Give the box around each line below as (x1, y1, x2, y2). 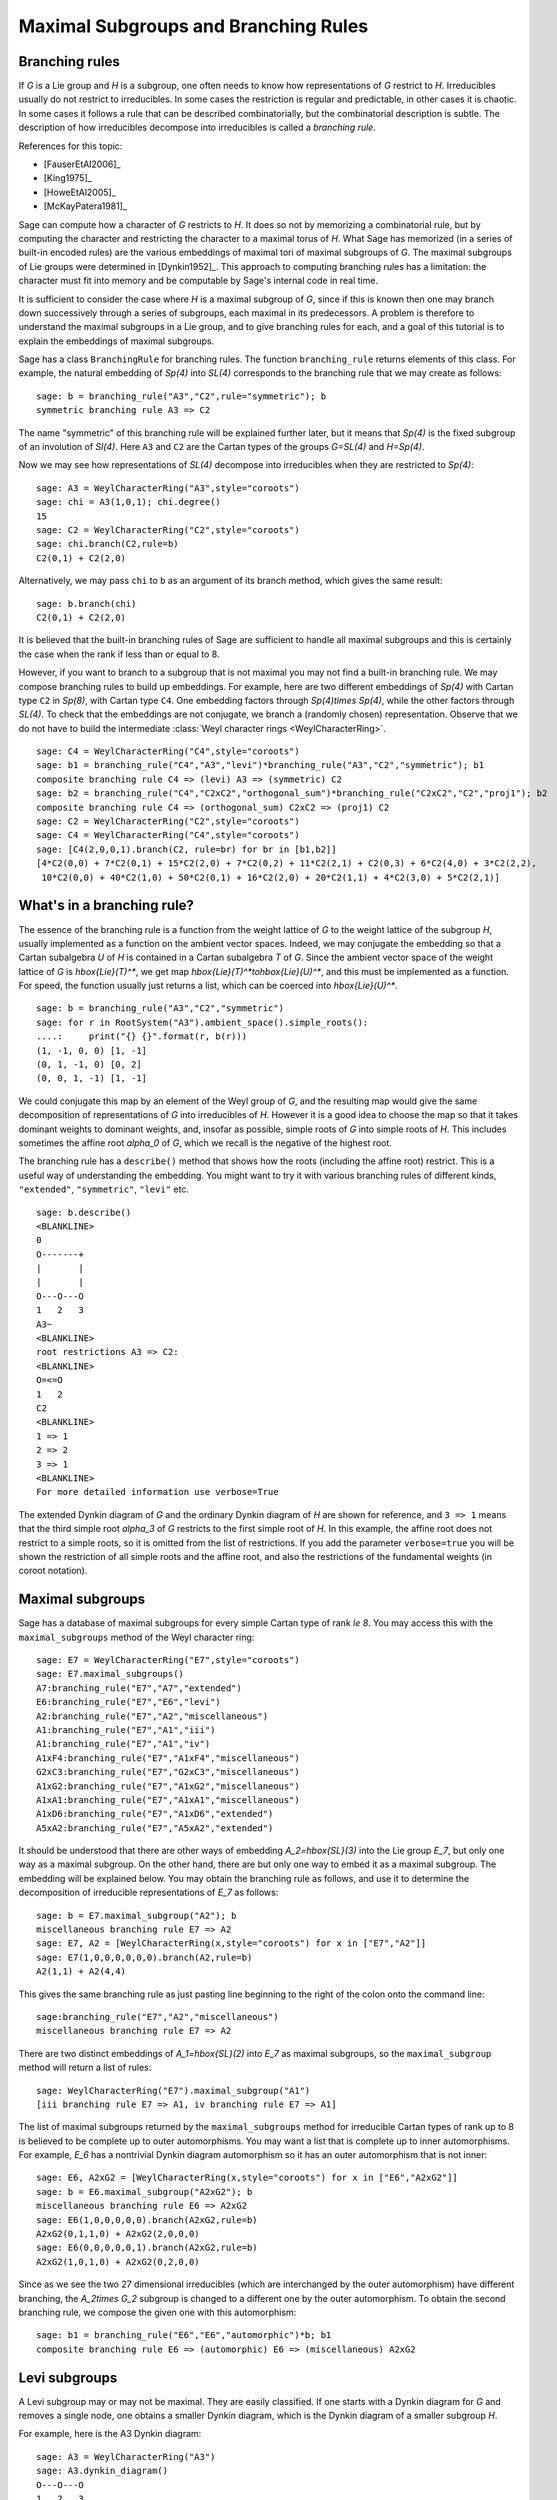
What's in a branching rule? (18, 897, 195, 914)
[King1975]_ (43, 172, 92, 184)
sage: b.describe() (36, 1206, 132, 1218)
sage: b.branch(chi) (36, 598, 137, 609)
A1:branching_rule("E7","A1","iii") (36, 1724, 216, 1735)
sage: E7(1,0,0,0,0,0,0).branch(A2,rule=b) (36, 1951, 253, 1963)
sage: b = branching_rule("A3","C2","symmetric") (36, 1003, 285, 1014)
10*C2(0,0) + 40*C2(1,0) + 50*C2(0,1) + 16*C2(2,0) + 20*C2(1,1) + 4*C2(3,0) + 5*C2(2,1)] (41, 871, 500, 883)
